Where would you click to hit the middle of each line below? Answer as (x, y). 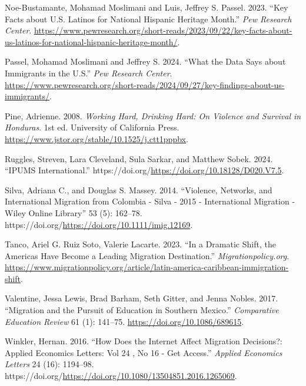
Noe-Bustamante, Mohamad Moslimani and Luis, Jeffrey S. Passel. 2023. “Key (147, 7)
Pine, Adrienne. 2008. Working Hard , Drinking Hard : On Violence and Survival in (153, 115)
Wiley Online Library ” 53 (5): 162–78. (74, 212)
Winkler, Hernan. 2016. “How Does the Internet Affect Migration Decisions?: (144, 341)
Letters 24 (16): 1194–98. (49, 364)
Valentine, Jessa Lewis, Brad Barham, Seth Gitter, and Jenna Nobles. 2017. (142, 298)
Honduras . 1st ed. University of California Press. (92, 127)
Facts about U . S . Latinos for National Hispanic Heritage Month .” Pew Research (148, 19)
